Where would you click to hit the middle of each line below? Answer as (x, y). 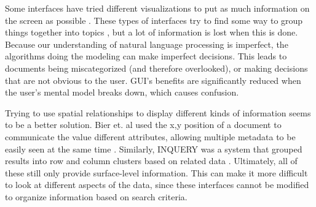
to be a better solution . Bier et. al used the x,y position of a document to (143, 125)
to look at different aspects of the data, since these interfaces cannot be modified (157, 185)
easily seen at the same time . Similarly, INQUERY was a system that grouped (154, 149)
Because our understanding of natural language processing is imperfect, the (147, 44)
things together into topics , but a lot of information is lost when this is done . (152, 32)
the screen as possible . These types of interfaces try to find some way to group (154, 20)
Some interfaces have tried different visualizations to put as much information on (157, 8)
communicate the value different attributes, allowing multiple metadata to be (150, 136)
